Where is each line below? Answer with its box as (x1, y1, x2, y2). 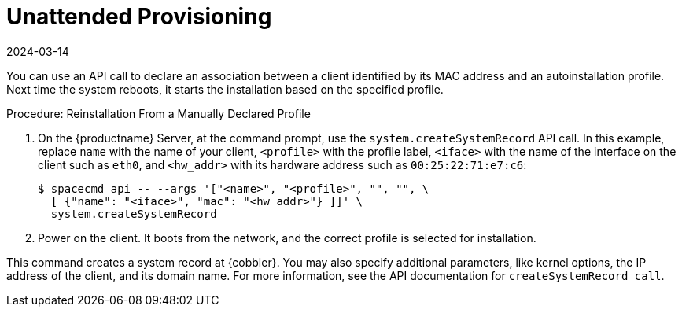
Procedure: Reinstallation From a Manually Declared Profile (6, 106, 311, 120)
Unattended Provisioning (6, 3, 272, 30)
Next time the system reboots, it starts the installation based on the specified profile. (6, 82, 444, 96)
